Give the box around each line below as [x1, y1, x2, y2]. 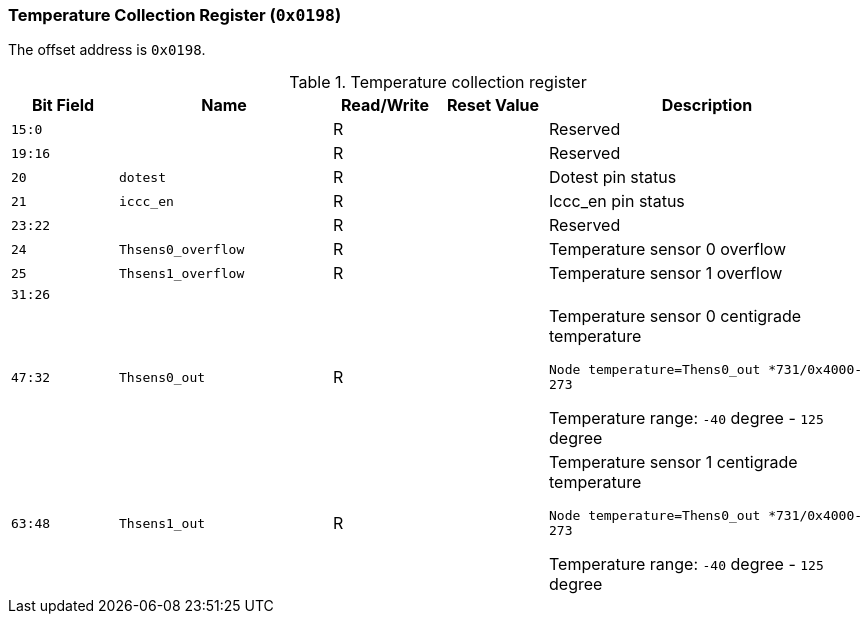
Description [661, 95, 753, 116]
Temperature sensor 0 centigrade [549, 306, 802, 327]
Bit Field [31, 95, 95, 116]
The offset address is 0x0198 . [8, 41, 206, 59]
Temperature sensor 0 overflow [549, 239, 786, 260]
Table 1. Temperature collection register [289, 72, 587, 93]
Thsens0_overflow [119, 241, 245, 257]
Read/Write [341, 95, 429, 116]
